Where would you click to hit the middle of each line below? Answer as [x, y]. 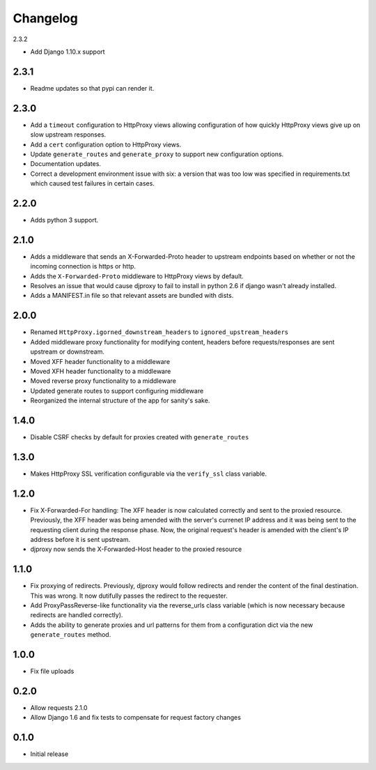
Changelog [45, 18]
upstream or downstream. [67, 352]
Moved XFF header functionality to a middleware [100, 361]
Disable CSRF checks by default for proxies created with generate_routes [140, 437]
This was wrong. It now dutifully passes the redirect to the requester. [129, 596]
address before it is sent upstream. [80, 539]
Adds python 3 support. [64, 220]
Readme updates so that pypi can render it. [92, 88]
